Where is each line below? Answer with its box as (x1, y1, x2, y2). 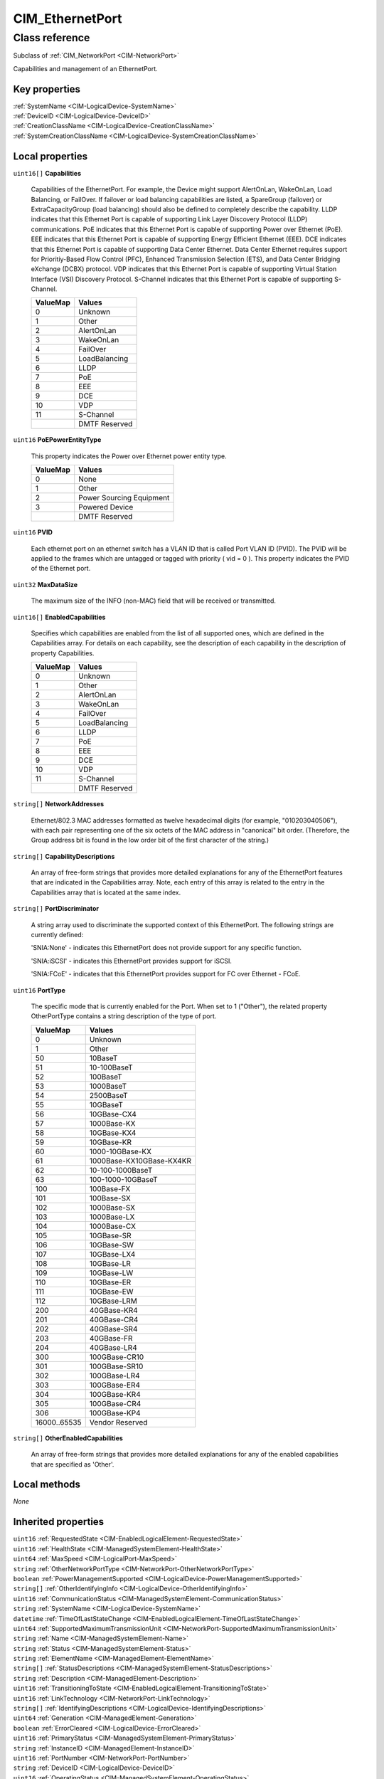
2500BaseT (89, 1090, 128, 1100)
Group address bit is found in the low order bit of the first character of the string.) (31, 836, 270, 845)
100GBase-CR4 (89, 1398, 142, 1408)
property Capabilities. (31, 648, 95, 658)
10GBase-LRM (89, 1296, 138, 1306)
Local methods (13, 1479, 81, 1491)
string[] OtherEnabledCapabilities (13, 1434, 124, 1442)
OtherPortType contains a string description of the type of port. (31, 1012, 217, 1020)
